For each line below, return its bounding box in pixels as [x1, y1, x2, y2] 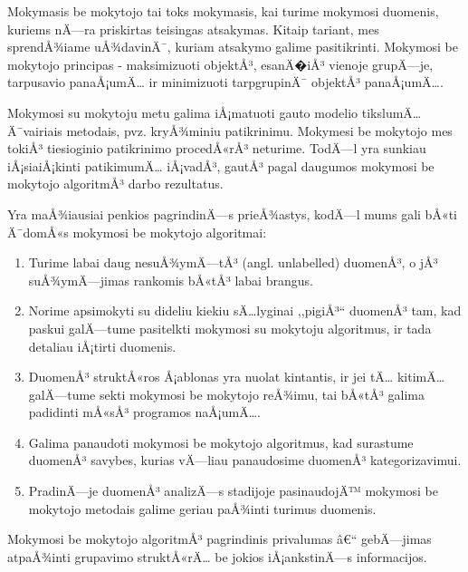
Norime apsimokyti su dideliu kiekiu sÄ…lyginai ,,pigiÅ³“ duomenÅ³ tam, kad [28, 301, 462, 320]
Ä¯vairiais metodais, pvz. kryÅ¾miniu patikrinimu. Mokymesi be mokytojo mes [7, 121, 453, 140]
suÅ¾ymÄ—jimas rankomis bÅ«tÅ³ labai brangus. [28, 270, 313, 289]
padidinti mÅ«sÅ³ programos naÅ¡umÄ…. [28, 402, 261, 422]
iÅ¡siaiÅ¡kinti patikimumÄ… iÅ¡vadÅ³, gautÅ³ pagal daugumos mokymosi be [7, 156, 435, 175]
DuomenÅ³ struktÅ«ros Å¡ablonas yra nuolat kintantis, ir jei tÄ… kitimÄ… [28, 367, 445, 386]
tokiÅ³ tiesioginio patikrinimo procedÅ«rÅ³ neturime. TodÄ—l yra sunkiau [7, 139, 426, 158]
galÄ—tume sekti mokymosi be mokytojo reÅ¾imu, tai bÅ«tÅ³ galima [28, 384, 425, 403]
